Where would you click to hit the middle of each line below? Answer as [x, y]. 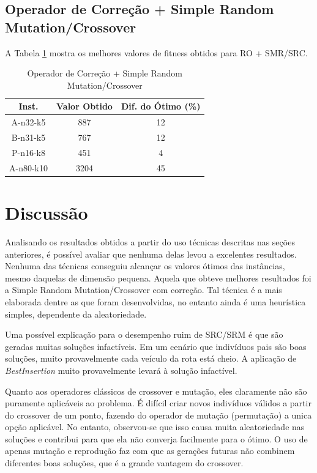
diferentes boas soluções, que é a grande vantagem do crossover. [124, 463]
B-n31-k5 [28, 137]
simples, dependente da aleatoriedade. [76, 314]
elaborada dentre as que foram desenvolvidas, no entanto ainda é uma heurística [155, 301]
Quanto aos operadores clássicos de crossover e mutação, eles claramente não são [156, 391]
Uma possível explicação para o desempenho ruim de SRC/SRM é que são [144, 334]
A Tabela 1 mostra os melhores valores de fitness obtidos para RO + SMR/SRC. [156, 52]
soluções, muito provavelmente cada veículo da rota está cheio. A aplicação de [151, 358]
